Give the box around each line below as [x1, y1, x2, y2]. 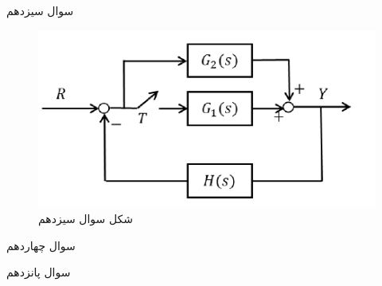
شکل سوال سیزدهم [38, 210, 134, 227]
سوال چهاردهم [6, 237, 76, 253]
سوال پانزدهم [6, 264, 71, 280]
